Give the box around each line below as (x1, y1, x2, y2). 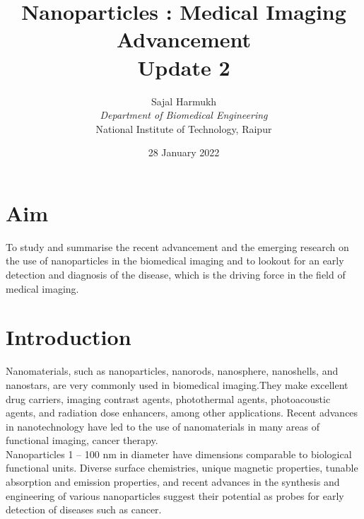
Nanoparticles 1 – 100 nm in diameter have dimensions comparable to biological (6, 446, 352, 461)
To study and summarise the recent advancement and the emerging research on (6, 239, 349, 254)
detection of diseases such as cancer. (6, 502, 162, 517)
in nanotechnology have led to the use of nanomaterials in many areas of (6, 419, 320, 433)
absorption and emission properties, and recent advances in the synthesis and (6, 474, 340, 489)
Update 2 (137, 52, 230, 81)
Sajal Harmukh (151, 93, 217, 108)
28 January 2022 (148, 145, 220, 160)
